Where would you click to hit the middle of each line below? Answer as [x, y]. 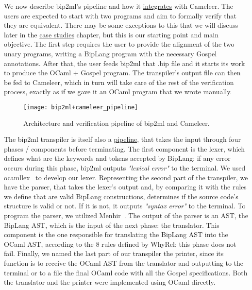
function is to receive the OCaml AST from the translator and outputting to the [124, 263]
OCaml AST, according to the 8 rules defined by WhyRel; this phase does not [120, 244]
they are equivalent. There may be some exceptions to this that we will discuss [121, 25]
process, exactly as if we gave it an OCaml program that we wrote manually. [118, 92]
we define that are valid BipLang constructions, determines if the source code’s [121, 196]
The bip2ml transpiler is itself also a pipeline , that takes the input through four [122, 139]
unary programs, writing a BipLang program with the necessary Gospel [110, 53]
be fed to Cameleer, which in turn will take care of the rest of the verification [119, 82]
